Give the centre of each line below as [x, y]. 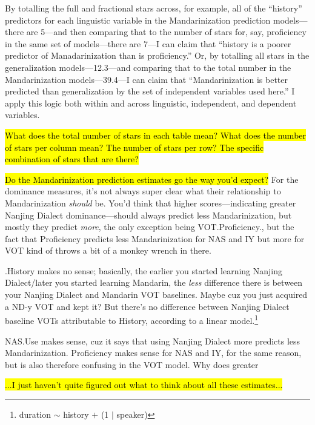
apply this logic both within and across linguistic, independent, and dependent [151, 103]
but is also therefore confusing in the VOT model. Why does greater [132, 364]
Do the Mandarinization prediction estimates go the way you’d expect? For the [152, 179]
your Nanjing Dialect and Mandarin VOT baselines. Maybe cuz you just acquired [156, 295]
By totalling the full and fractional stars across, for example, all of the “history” [154, 8]
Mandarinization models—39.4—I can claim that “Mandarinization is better [146, 79]
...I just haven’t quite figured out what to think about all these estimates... [144, 385]
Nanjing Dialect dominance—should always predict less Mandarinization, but [148, 215]
